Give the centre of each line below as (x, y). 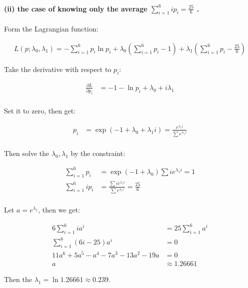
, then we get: (59, 210)
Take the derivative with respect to (58, 69)
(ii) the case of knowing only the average (76, 8)
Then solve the (27, 153)
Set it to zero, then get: (40, 111)
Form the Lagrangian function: (51, 28)
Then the (18, 279)
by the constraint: (98, 153)
